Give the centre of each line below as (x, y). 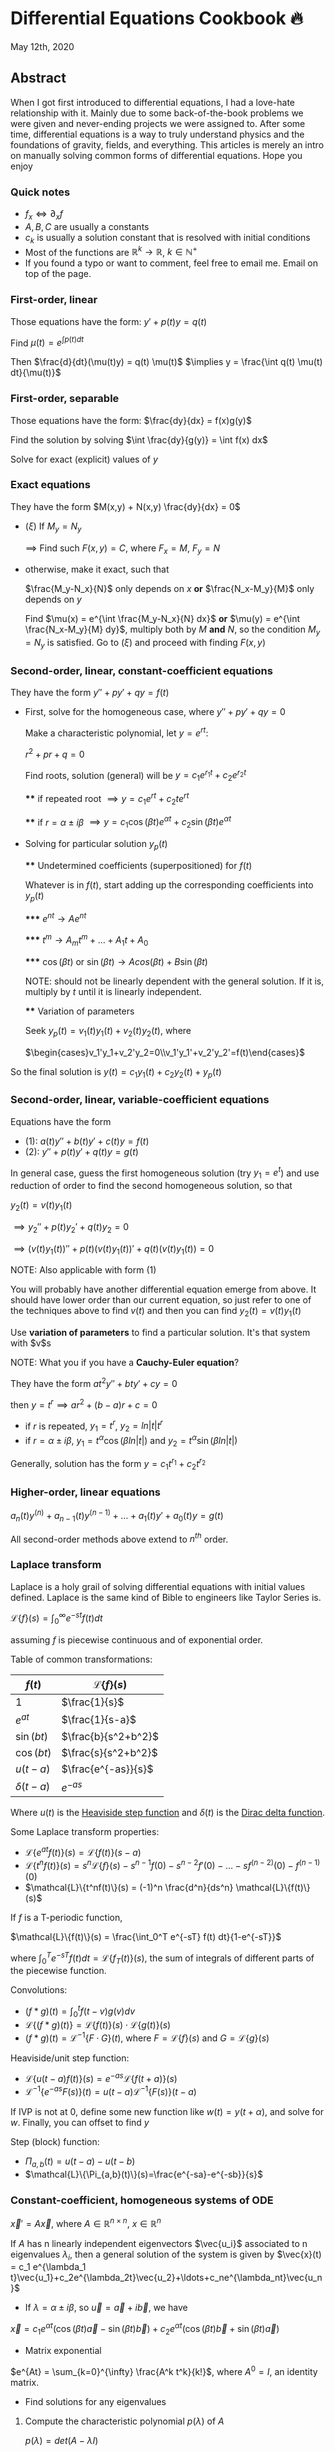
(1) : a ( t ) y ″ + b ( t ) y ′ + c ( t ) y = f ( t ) (87, 1141)
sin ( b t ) (31, 1737)
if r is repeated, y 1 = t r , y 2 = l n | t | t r (93, 1426)
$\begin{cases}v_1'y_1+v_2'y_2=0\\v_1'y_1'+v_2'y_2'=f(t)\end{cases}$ (164, 1052)
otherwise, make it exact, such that (97, 569)
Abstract (38, 78)
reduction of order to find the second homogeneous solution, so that (151, 1186)
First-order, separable (65, 399)
